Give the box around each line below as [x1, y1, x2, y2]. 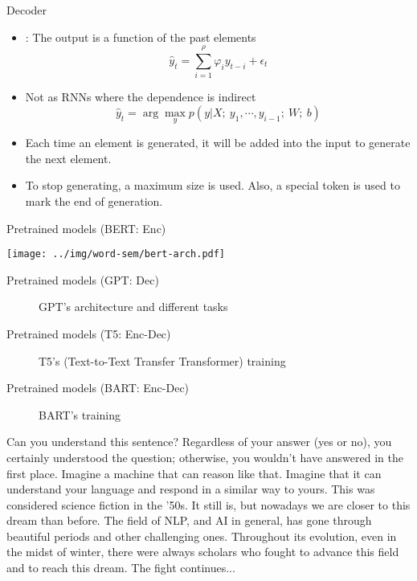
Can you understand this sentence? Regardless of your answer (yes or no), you [6, 433, 392, 450]
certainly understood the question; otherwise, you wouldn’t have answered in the [6, 448, 403, 465]
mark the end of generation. [25, 192, 163, 209]
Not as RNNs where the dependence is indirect [25, 88, 256, 105]
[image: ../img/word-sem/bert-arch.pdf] [6, 248, 226, 260]
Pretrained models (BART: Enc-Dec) [6, 379, 190, 396]
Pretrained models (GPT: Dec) [6, 271, 159, 288]
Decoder [6, 2, 47, 18]
